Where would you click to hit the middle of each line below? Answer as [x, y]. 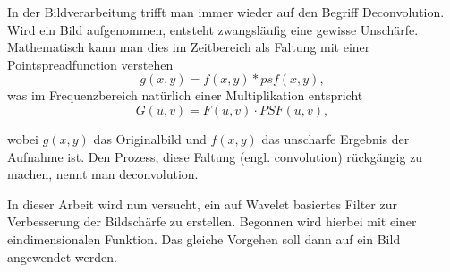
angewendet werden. [62, 256]
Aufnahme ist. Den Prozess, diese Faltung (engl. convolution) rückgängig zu [215, 156]
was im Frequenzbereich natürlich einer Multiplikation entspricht [185, 95]
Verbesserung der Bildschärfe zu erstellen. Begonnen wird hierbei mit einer [212, 221]
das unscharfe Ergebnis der [335, 138]
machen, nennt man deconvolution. [103, 174]
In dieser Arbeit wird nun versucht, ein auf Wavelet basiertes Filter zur [202, 204]
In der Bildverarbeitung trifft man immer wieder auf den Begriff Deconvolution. [226, 12]
